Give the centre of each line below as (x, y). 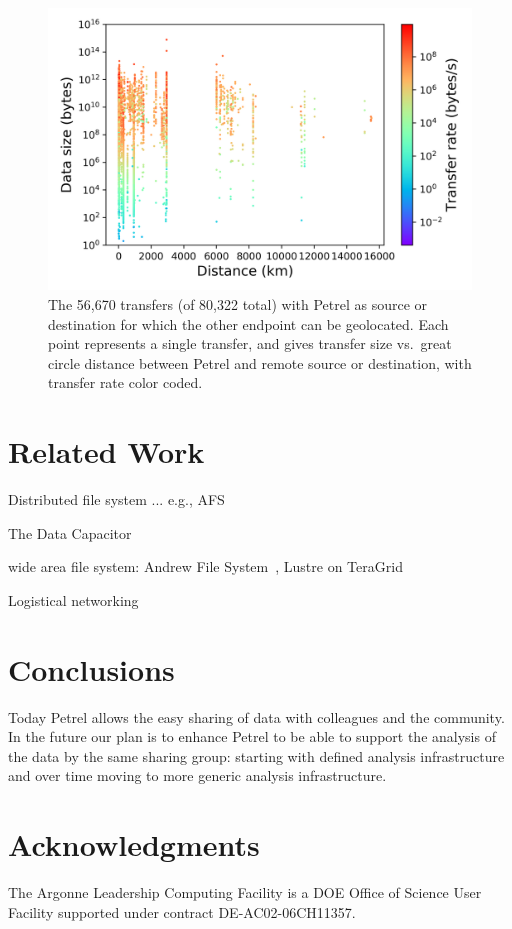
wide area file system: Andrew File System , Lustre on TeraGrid (205, 566)
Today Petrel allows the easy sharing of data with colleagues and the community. (256, 716)
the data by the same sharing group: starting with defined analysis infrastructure (256, 755)
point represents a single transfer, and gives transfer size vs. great (250, 343)
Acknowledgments (134, 844)
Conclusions (91, 668)
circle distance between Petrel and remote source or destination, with (260, 362)
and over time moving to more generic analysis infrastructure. (197, 775)
